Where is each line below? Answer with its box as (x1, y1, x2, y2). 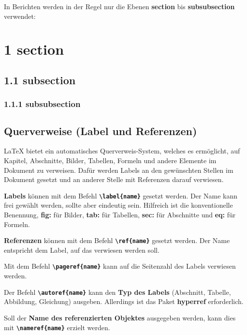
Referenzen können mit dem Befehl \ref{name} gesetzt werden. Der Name (4, 235, 230, 245)
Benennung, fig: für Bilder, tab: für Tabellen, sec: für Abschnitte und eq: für (4, 210, 236, 220)
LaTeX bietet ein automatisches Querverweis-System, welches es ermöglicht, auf (4, 146, 240, 156)
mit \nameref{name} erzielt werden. (4, 322, 110, 332)
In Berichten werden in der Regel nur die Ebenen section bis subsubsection (4, 1, 235, 11)
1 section (4, 39, 64, 59)
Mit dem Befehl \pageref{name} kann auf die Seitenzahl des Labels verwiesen (4, 261, 236, 271)
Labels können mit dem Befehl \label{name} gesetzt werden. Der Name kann (4, 190, 238, 200)
